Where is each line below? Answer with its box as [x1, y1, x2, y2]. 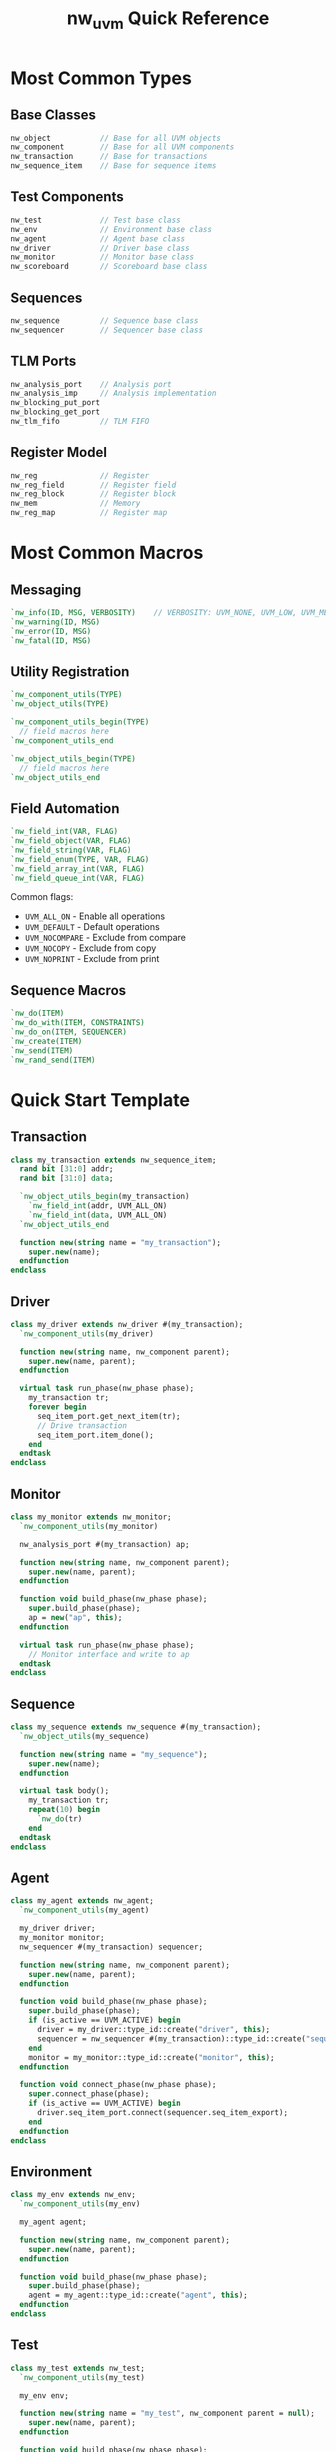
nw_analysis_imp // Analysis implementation [10, 388, 217, 399]
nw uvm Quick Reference [66, 7, 270, 33]
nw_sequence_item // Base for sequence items [10, 161, 217, 171]
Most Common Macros [10, 542, 204, 564]
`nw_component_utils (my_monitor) [19, 1521, 159, 1531]
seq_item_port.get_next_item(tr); [36, 1411, 182, 1421]
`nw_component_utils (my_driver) [19, 1328, 155, 1339]
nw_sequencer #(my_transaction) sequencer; [19, 1942, 203, 1952]
